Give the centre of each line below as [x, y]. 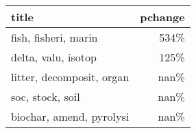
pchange [162, 17]
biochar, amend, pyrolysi [70, 116]
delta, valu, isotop [54, 57]
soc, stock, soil [46, 97]
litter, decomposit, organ [70, 77]
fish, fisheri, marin [54, 37]
